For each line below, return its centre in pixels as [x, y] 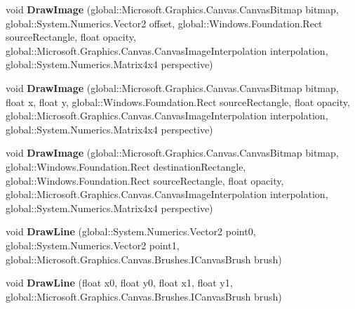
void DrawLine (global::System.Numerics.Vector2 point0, [131, 231]
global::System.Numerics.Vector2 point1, [93, 245]
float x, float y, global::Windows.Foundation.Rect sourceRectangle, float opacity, [178, 101]
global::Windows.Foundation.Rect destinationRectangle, [126, 166]
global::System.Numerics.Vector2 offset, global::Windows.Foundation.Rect [164, 23]
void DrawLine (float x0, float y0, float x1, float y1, [119, 283]
